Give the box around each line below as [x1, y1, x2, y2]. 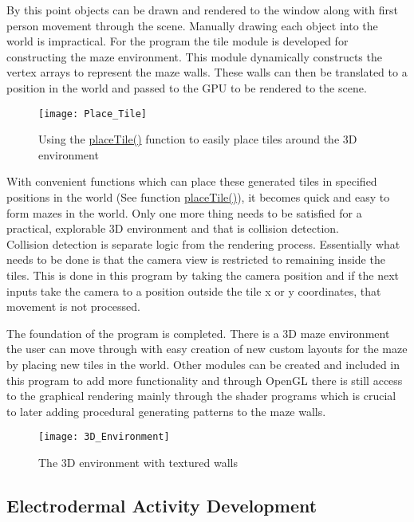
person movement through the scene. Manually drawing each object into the [6, 17, 378, 33]
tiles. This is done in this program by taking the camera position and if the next [6, 266, 400, 283]
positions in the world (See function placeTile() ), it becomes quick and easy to [6, 189, 390, 205]
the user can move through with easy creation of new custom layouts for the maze [6, 340, 408, 357]
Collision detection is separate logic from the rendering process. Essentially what [6, 235, 400, 252]
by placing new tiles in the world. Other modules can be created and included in [6, 355, 400, 372]
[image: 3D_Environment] [38, 431, 170, 443]
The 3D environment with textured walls [38, 453, 239, 470]
